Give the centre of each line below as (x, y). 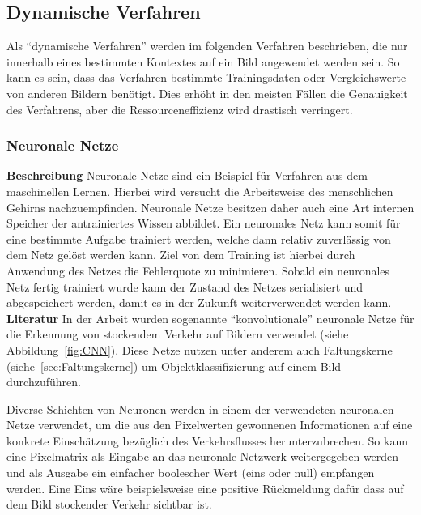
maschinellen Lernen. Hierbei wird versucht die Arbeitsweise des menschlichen (200, 191)
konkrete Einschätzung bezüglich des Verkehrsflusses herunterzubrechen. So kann (207, 440)
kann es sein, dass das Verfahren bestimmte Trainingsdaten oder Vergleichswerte (206, 77)
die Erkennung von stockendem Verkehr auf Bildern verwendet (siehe (178, 334)
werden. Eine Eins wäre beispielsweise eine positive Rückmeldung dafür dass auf (205, 488)
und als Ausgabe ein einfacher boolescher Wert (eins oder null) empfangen (191, 472)
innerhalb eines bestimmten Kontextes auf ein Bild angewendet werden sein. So (203, 61)
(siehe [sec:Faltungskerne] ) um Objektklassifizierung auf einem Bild (174, 366)
